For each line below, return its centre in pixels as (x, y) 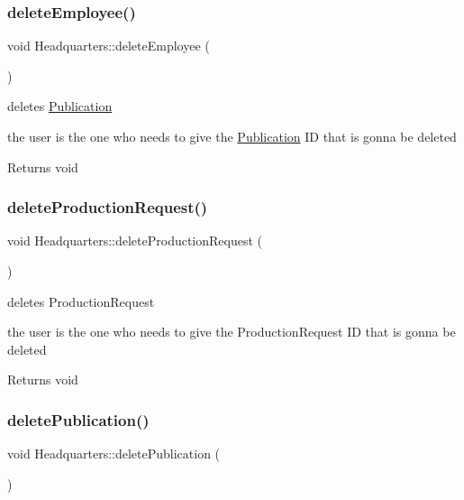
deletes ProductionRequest (81, 301)
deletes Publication (60, 106)
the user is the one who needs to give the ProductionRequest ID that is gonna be (232, 332)
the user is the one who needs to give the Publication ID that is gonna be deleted (232, 136)
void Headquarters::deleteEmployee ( (109, 46)
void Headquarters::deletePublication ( (114, 454)
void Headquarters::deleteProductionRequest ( (135, 241)
